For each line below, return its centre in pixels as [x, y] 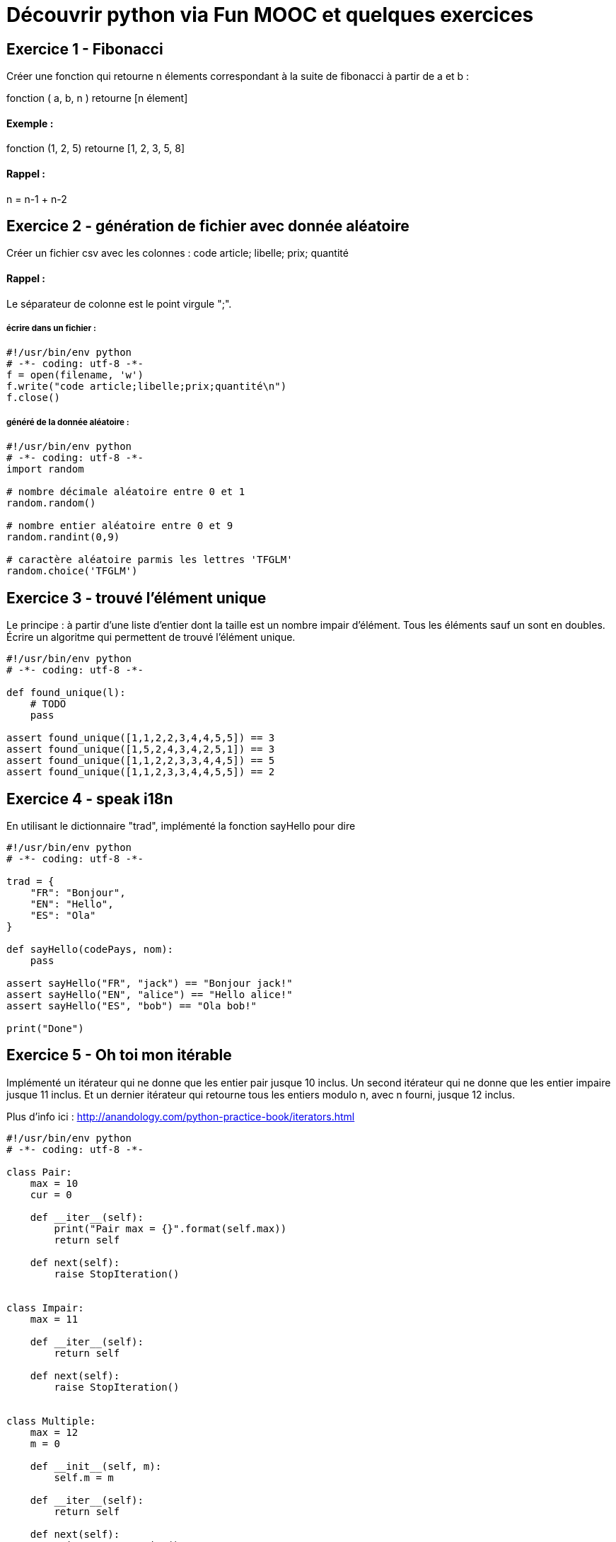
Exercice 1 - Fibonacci [85, 49]
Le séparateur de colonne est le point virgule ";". [119, 303]
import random [45, 469]
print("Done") [45, 1028]
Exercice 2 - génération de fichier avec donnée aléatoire [208, 226]
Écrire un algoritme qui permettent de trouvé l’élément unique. [151, 637]
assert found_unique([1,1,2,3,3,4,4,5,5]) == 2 [141, 772]
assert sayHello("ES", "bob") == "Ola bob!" [132, 1005]
